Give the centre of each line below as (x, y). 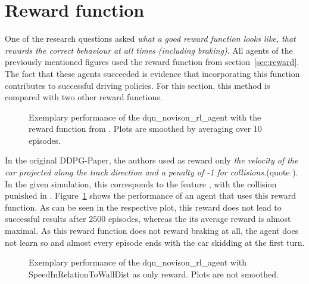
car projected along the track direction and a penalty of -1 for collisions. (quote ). (152, 172)
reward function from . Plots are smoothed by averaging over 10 (145, 129)
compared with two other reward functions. (84, 97)
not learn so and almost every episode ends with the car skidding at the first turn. (155, 242)
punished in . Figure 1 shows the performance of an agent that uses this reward (150, 195)
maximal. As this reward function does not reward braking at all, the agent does (152, 231)
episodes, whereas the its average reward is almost (199, 219)
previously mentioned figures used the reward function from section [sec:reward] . (152, 62)
